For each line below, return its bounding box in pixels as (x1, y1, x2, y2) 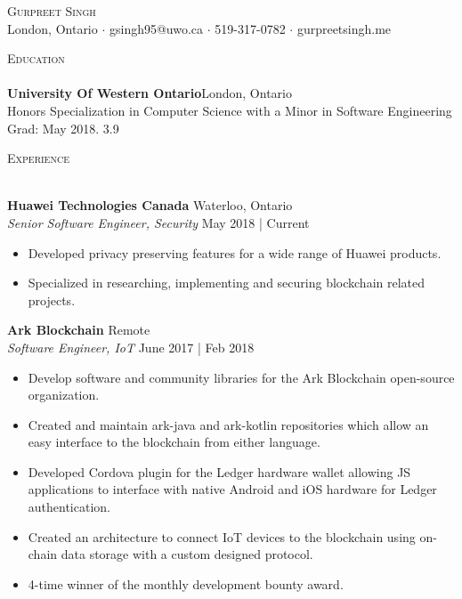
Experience (7, 149, 69, 167)
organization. (28, 385, 100, 404)
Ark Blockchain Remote (7, 320, 150, 339)
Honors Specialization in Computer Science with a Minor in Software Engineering (7, 101, 452, 119)
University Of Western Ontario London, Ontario (7, 84, 292, 102)
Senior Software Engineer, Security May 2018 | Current (7, 213, 310, 231)
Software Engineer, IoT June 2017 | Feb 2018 (7, 337, 255, 356)
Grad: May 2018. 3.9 (7, 118, 119, 137)
